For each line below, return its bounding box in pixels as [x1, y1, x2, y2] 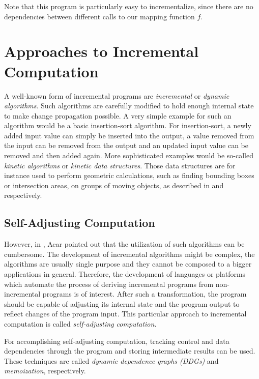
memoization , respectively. [4, 365, 86, 376]
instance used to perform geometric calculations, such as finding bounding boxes [4, 170, 254, 181]
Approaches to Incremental [4, 41, 199, 62]
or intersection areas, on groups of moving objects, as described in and [4, 180, 224, 190]
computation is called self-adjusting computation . [4, 318, 157, 329]
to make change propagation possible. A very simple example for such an [4, 110, 232, 121]
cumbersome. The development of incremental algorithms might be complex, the [4, 248, 255, 259]
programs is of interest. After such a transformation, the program [42, 288, 247, 299]
